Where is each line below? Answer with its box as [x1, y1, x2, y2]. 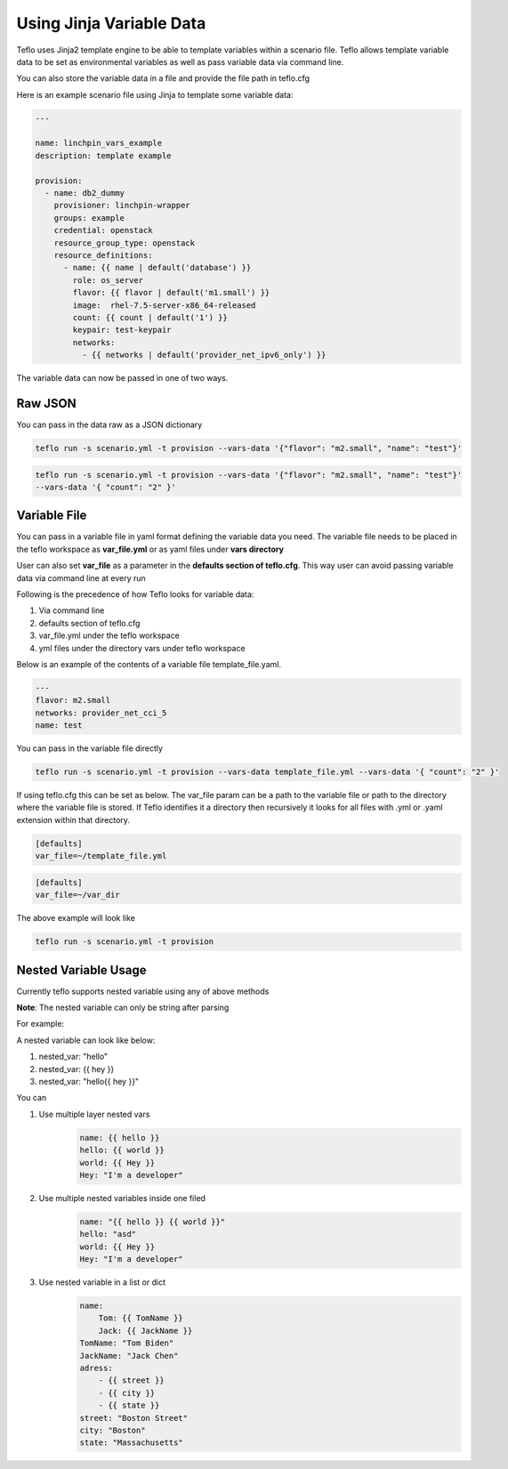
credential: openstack [53, 225, 153, 236]
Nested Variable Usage [16, 962, 147, 978]
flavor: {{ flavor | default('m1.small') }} [72, 287, 270, 298]
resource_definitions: [53, 250, 153, 260]
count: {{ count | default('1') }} [72, 312, 229, 322]
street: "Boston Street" [79, 1413, 189, 1423]
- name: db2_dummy [44, 188, 125, 198]
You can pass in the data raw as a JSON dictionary [16, 419, 203, 431]
